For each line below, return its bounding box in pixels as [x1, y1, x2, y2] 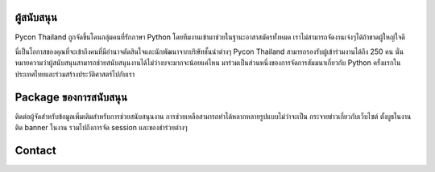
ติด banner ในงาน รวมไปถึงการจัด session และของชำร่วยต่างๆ [14, 122, 188, 132]
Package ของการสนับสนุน [14, 90, 128, 104]
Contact [14, 143, 56, 157]
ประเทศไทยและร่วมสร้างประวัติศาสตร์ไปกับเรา [14, 69, 135, 79]
